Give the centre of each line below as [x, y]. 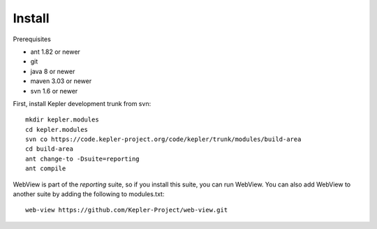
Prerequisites [32, 39]
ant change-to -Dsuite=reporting [82, 158]
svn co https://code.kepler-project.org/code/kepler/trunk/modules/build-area [163, 139]
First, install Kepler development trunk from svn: [82, 103]
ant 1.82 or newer [55, 52]
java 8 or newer [53, 71]
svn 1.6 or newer [54, 91]
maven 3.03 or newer [61, 81]
